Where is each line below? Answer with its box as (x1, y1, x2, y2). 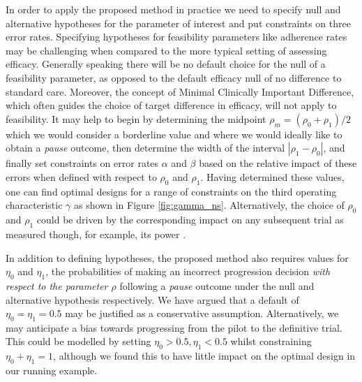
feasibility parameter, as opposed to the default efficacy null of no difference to (6, 70, 342, 85)
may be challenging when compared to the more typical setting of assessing (6, 43, 327, 57)
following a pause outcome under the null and (119, 278, 315, 293)
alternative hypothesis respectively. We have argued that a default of (6, 292, 299, 307)
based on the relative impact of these (199, 156, 357, 170)
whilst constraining (230, 334, 312, 348)
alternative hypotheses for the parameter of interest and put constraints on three (6, 15, 351, 30)
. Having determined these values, (200, 169, 345, 184)
